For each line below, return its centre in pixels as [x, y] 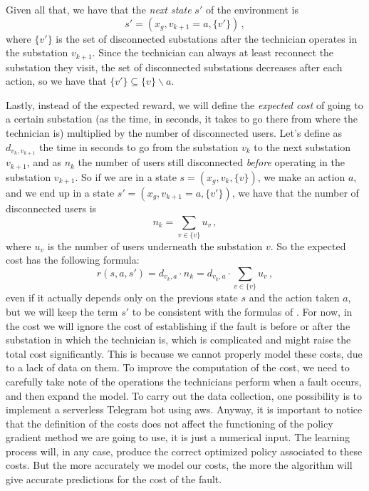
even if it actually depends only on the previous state [122, 298]
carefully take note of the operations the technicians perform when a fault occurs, [184, 381]
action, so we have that [56, 81]
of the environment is [252, 9]
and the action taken [294, 298]
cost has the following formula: [73, 260]
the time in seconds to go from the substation [139, 146]
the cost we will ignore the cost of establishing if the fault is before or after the [178, 325]
